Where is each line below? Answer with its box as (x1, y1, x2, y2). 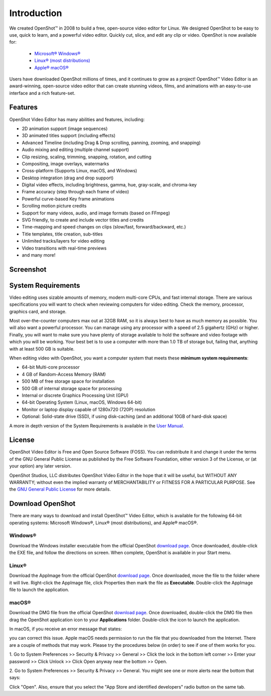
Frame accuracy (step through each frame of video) (22, 189, 129, 195)
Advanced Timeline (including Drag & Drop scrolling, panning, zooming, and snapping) (22, 140, 201, 146)
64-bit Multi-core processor (22, 364, 80, 370)
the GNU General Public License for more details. (9, 486, 111, 492)
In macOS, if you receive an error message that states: (9, 626, 122, 632)
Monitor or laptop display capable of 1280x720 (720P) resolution (22, 406, 156, 412)
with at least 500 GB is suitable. (9, 345, 75, 352)
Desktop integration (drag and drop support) (22, 175, 114, 181)
